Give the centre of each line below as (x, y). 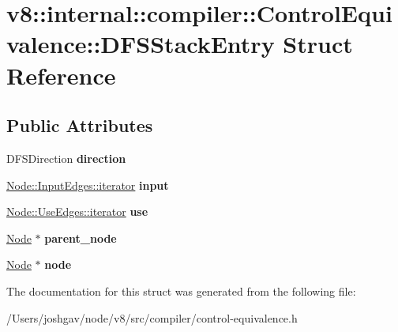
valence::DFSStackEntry (141, 44)
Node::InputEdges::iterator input (88, 185)
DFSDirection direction (66, 158)
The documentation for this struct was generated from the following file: (181, 290)
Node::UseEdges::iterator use (77, 211)
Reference (61, 75)
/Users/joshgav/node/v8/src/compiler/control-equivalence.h (152, 317)
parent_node (81, 238)
